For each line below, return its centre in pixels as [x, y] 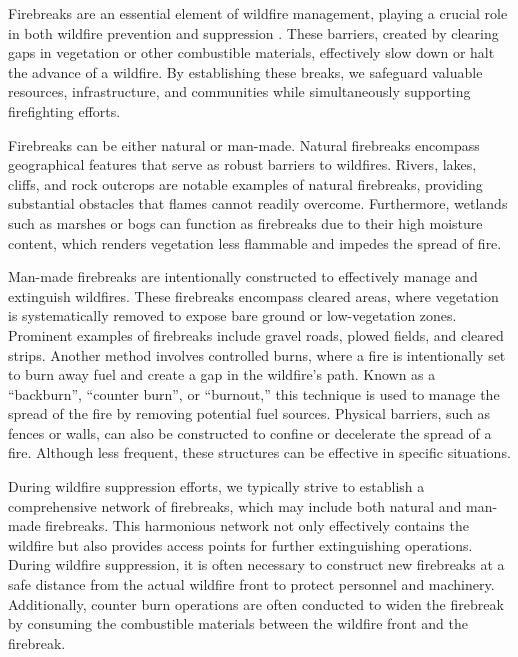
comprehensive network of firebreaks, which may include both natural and [235, 505]
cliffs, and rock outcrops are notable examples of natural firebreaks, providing [245, 183]
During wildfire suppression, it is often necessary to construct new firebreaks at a [256, 564]
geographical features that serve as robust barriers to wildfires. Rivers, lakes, [242, 164]
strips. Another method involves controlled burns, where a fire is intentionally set [257, 354]
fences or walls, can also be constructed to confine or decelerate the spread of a [250, 432]
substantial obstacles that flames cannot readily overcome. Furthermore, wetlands [258, 203]
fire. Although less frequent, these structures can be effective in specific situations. [259, 452]
